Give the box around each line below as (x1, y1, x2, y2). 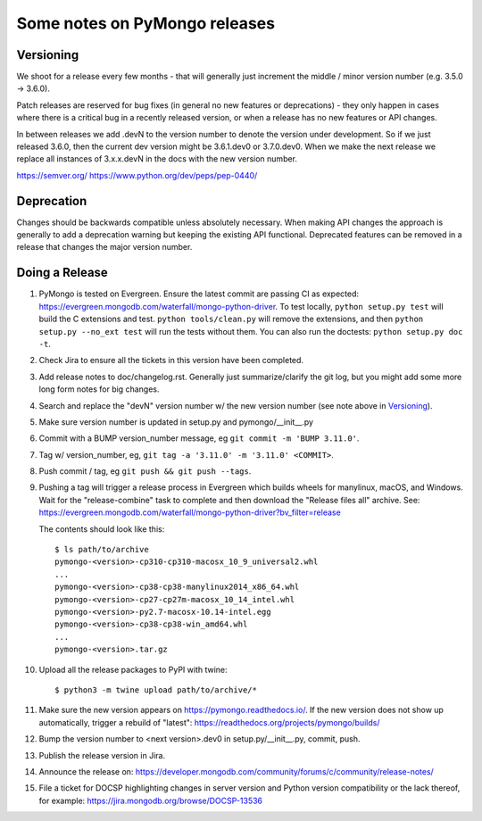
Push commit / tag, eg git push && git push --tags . (38, 466, 252, 477)
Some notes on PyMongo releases (16, 13, 276, 33)
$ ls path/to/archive (54, 544, 149, 555)
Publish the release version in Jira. (38, 750, 165, 760)
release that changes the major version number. (16, 242, 193, 253)
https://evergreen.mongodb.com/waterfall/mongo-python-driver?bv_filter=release (38, 507, 341, 518)
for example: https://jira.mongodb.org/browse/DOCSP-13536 (38, 795, 263, 806)
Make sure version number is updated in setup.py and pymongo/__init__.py (38, 416, 314, 427)
